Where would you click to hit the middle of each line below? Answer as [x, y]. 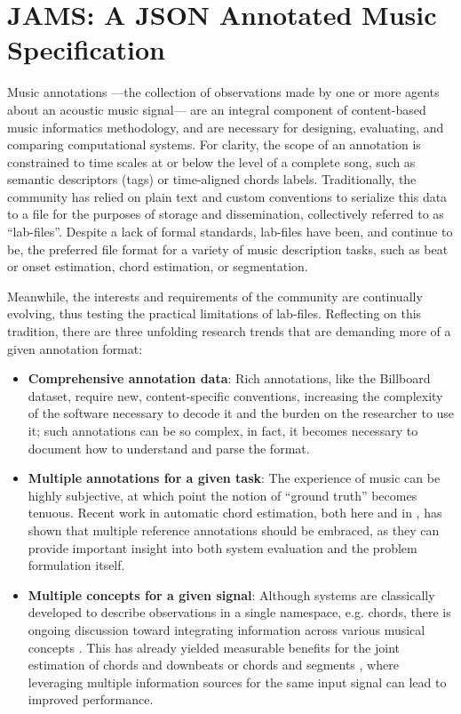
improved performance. [91, 699]
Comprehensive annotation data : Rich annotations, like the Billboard [229, 378]
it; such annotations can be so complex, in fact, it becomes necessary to [223, 430]
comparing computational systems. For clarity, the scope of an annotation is [214, 144]
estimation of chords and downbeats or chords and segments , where [213, 665]
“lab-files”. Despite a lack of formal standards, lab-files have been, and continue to [230, 232]
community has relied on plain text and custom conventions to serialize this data [227, 196]
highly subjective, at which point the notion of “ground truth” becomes [223, 495]
